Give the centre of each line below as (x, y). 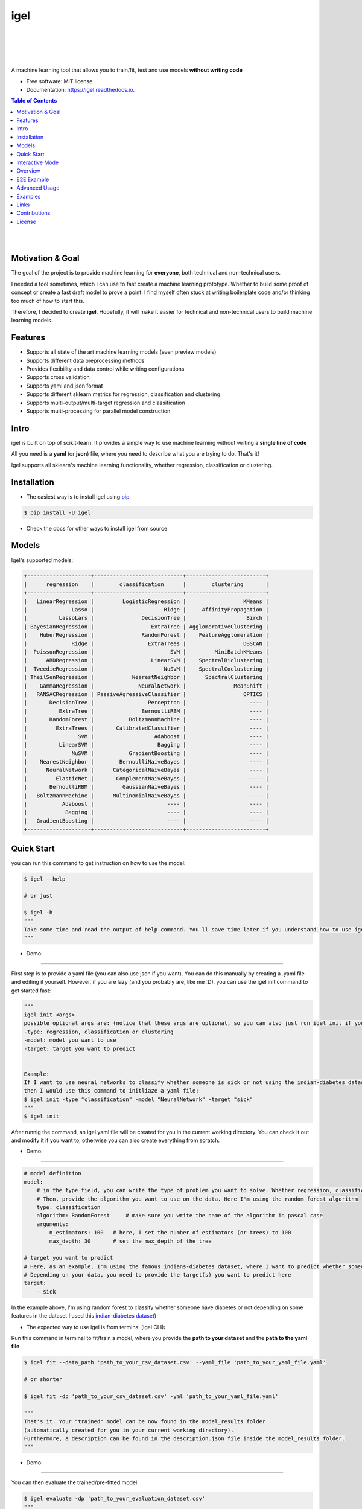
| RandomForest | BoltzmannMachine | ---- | (146, 719)
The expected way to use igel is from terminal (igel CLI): (96, 1327)
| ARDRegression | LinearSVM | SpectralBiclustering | (146, 660)
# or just (38, 896)
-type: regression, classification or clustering (99, 1032)
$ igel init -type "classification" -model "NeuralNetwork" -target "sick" (138, 1099)
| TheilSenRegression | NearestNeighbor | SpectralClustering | (146, 677)
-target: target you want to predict (80, 1048)
